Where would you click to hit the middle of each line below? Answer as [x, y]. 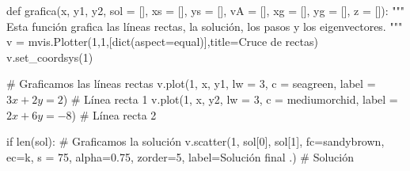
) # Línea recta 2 [114, 114]
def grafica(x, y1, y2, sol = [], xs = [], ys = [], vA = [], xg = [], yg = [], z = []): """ [206, 10]
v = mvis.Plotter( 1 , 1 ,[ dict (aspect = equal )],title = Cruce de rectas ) [162, 42]
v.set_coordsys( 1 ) [50, 57]
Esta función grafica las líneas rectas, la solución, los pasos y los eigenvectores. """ [205, 26]
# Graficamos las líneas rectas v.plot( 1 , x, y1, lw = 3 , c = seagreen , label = [191, 84]
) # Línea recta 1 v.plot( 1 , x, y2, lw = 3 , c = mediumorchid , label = [230, 99]
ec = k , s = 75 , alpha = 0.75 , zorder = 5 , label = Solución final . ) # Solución [180, 156]
